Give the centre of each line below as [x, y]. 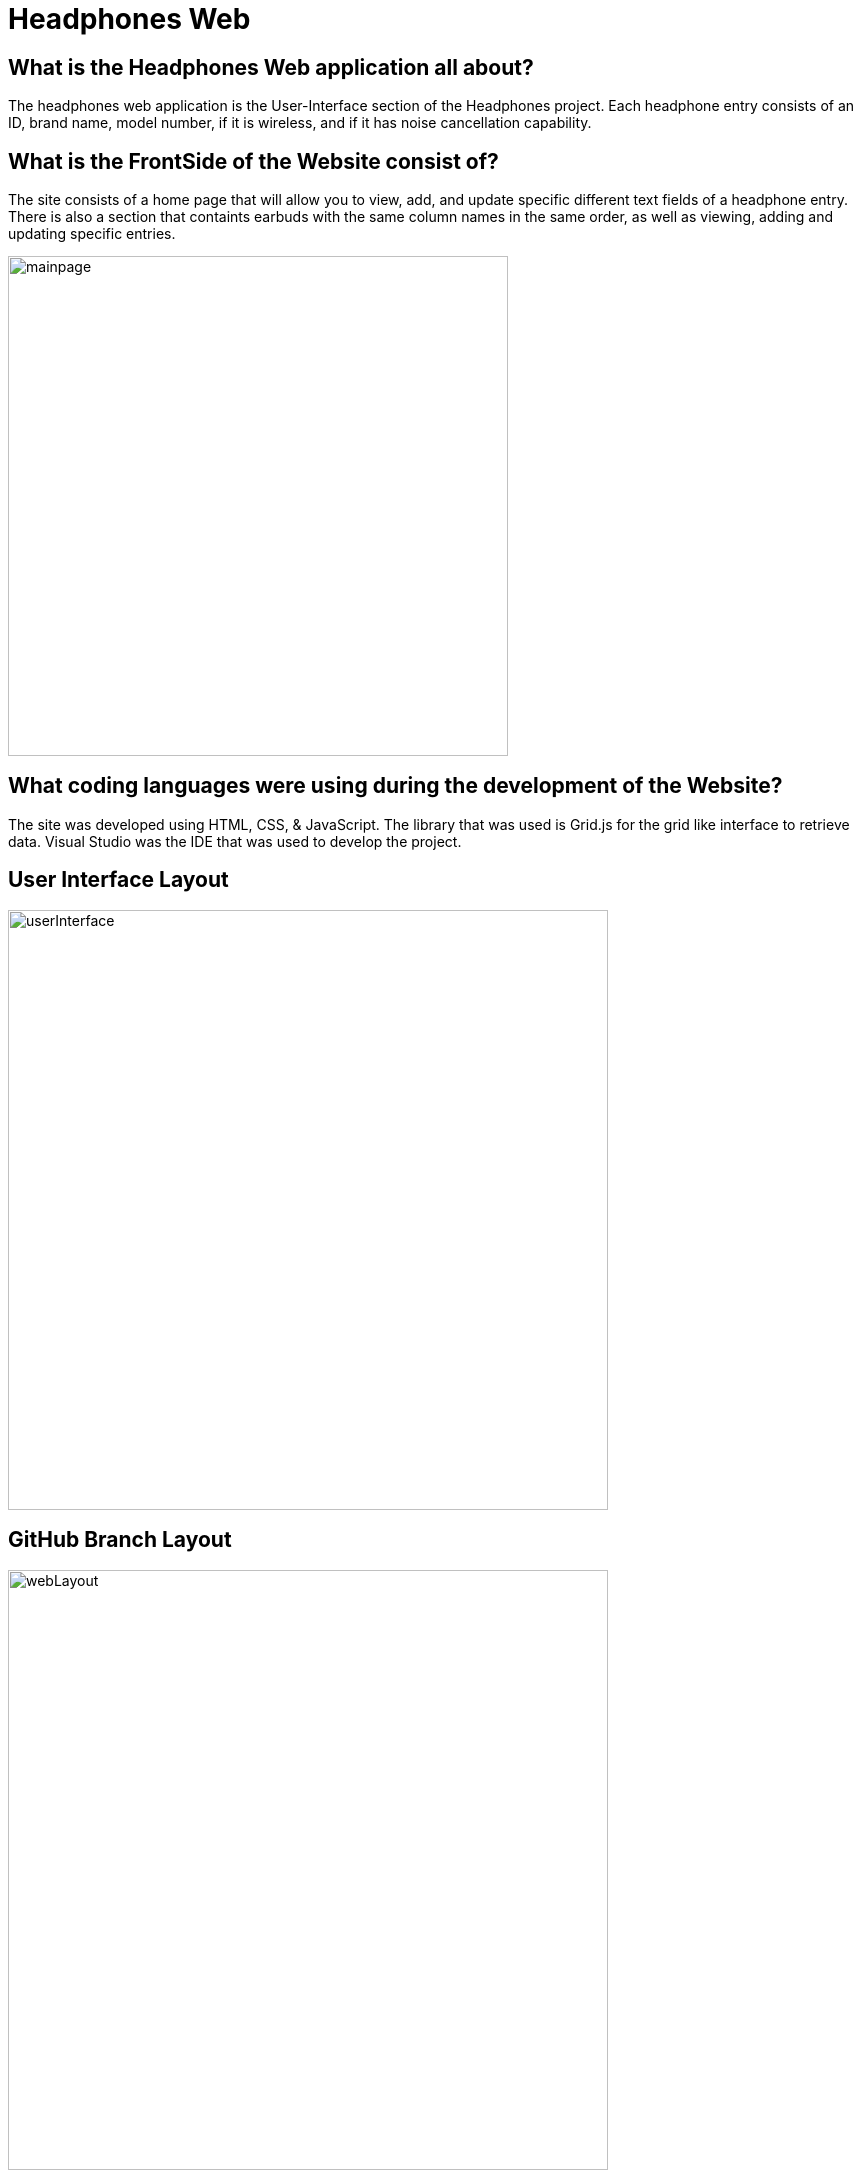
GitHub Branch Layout [120, 1540]
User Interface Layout [118, 880]
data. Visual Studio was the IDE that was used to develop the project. [235, 841]
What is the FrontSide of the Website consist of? [253, 161]
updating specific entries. [92, 234]
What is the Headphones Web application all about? [271, 67]
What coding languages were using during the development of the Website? [395, 786]
